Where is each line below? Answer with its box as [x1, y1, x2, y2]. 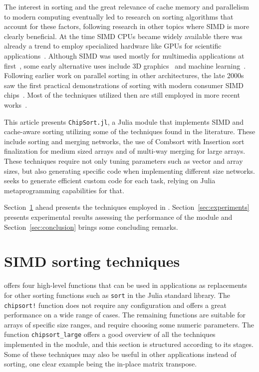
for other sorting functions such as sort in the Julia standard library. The [4, 289, 231, 300]
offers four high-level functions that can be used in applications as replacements [4, 280, 248, 290]
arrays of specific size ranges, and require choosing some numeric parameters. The [4, 319, 254, 329]
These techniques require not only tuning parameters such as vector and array [4, 155, 243, 166]
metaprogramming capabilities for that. [4, 185, 124, 195]
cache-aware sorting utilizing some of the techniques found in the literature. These [4, 126, 256, 137]
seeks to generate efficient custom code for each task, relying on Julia [4, 175, 216, 186]
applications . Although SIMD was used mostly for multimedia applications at [4, 50, 245, 61]
